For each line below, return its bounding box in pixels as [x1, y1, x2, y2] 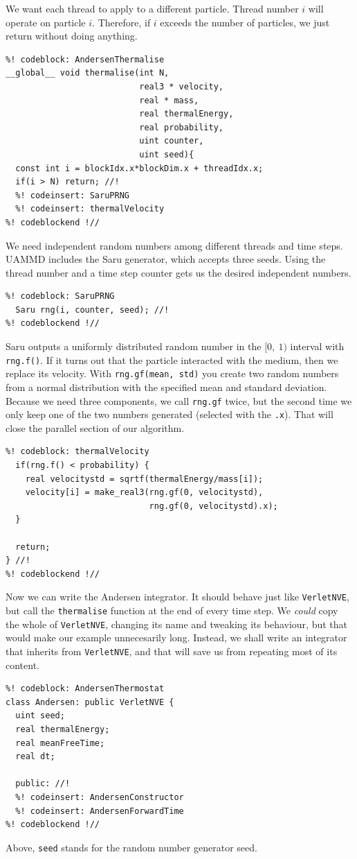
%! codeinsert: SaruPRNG [15, 190, 129, 200]
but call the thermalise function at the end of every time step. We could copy [6, 603, 338, 618]
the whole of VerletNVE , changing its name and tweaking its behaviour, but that [6, 616, 347, 631]
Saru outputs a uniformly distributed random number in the [6, 339, 262, 354]
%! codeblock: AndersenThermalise [6, 54, 165, 64]
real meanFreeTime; [15, 738, 105, 748]
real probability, [139, 122, 223, 132]
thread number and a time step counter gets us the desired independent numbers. [6, 265, 351, 279]
